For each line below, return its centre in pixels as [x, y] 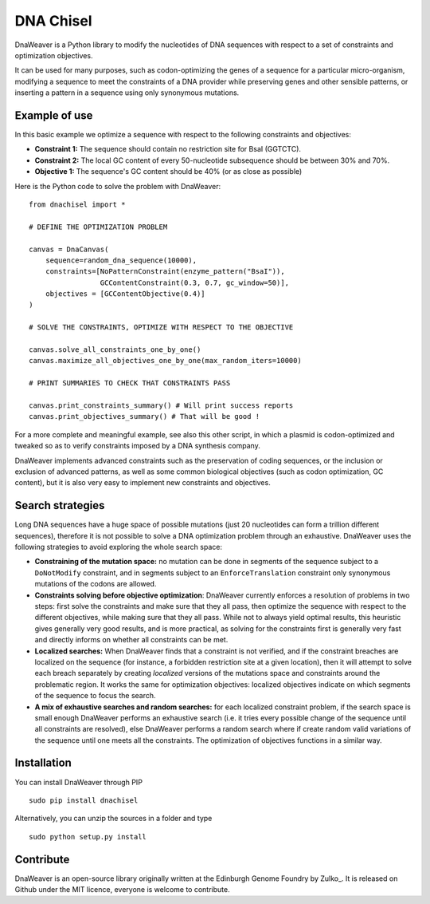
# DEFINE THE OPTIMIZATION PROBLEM [98, 227]
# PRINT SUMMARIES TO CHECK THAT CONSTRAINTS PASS [130, 383]
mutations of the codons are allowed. [96, 584]
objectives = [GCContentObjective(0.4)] [125, 294]
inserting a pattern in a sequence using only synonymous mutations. [127, 93]
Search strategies [60, 505]
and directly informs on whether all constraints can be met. [131, 640]
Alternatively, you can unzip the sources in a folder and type [113, 819]
